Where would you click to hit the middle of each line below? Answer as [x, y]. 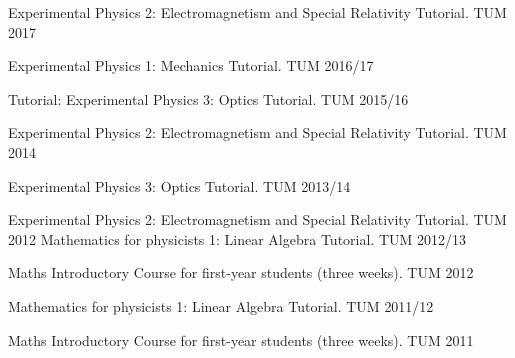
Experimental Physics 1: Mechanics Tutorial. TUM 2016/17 [191, 65]
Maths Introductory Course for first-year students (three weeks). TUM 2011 [241, 339]
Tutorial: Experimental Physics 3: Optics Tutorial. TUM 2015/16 [208, 98]
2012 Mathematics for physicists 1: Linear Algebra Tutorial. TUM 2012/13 [237, 238]
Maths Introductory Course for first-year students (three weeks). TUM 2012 [241, 272]
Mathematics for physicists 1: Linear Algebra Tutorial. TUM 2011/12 [221, 305]
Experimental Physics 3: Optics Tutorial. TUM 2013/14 [179, 185]
